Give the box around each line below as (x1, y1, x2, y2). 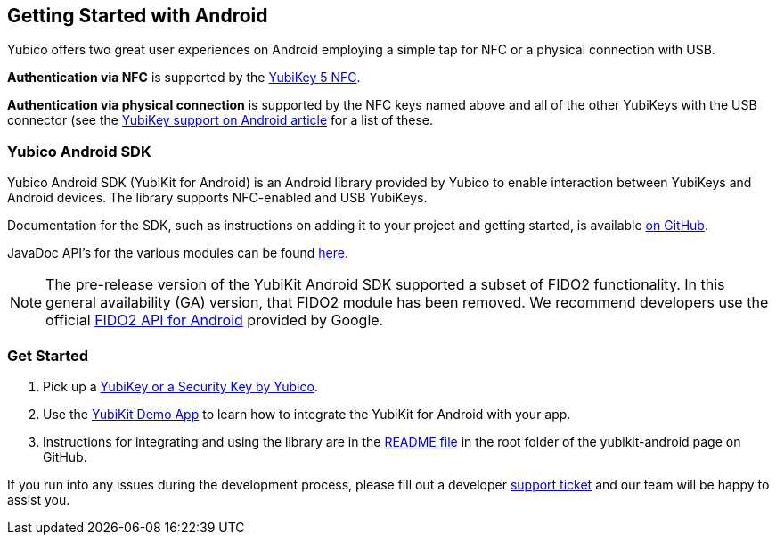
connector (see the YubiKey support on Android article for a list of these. (7, 112, 434, 128)
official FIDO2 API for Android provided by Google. (45, 311, 384, 330)
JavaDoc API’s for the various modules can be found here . (7, 245, 348, 261)
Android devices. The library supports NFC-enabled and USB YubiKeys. (7, 190, 428, 206)
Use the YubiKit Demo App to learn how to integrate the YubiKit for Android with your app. (43, 406, 571, 422)
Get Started (7, 346, 89, 365)
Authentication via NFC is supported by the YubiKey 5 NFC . (7, 70, 361, 86)
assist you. (7, 491, 70, 507)
